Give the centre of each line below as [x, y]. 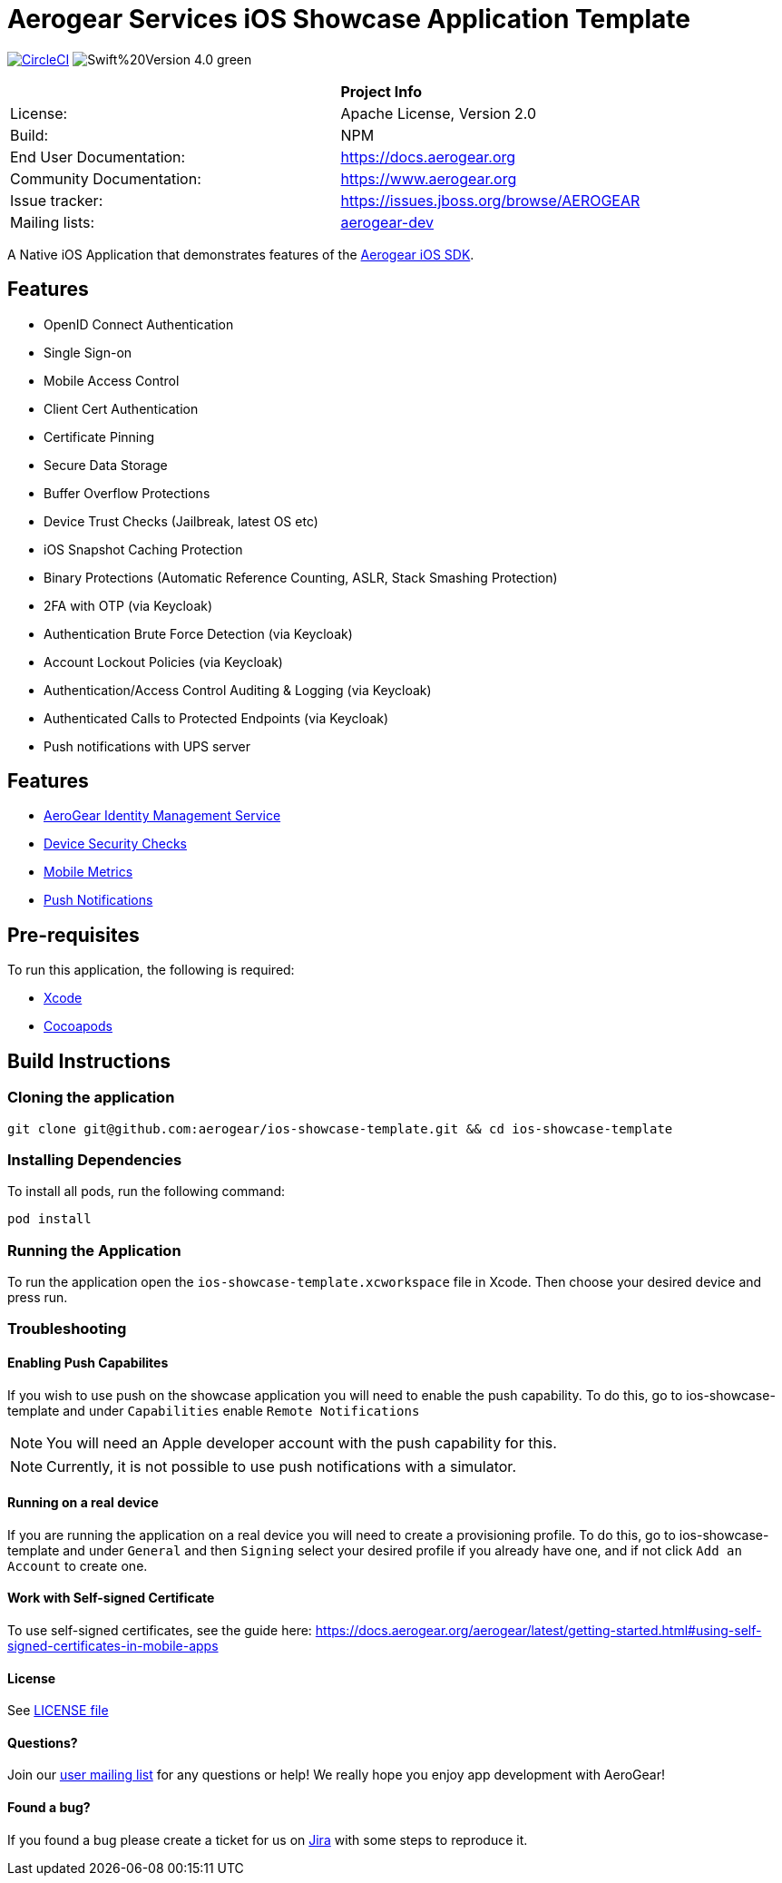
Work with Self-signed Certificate [111, 1598]
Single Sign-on [88, 352]
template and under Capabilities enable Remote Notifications [214, 1410]
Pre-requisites [73, 935]
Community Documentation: [106, 178]
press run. [38, 1297]
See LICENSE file [58, 1711]
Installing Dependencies [95, 1159]
